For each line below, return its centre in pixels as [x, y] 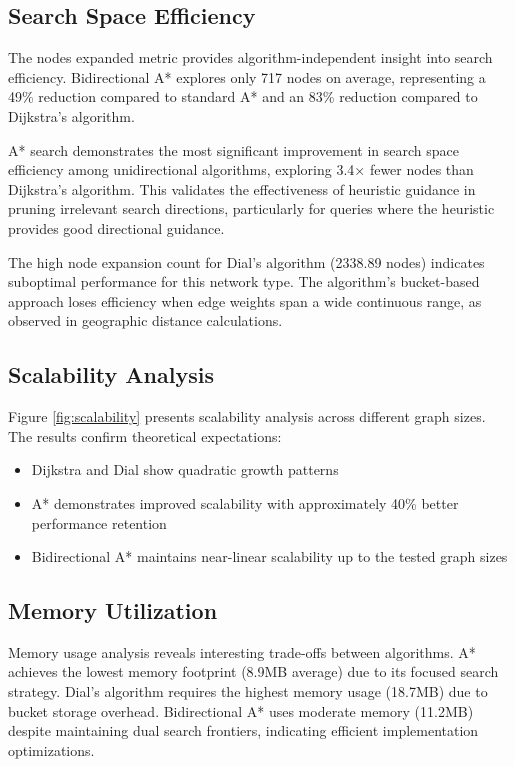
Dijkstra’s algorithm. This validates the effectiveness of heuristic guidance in [242, 188]
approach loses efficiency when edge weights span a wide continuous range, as [245, 300]
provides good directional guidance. [116, 227]
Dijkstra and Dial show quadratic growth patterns [185, 469]
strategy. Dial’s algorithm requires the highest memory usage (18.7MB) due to [248, 691]
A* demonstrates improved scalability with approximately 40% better [245, 502]
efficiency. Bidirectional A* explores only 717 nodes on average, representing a [247, 76]
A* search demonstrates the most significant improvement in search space [233, 149]
